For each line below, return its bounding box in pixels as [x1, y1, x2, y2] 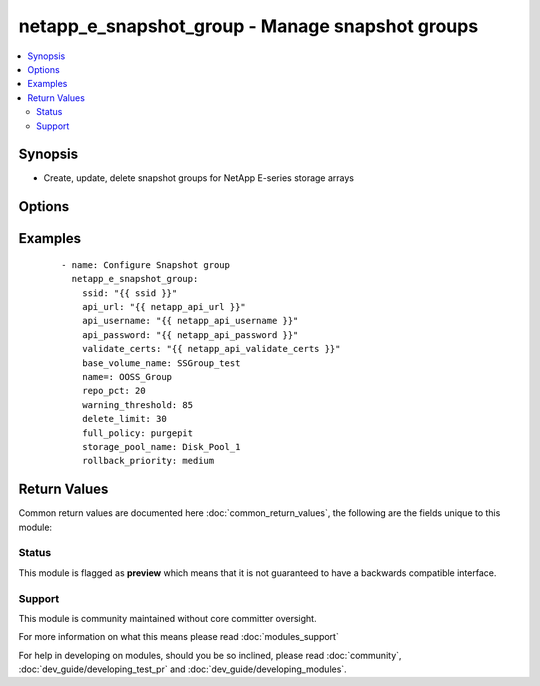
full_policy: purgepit [81, 427, 194, 439]
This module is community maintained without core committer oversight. [18, 612, 317, 624]
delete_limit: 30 [81, 413, 167, 425]
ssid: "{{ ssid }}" [81, 287, 178, 299]
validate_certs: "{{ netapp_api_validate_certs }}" [81, 343, 341, 355]
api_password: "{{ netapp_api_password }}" [81, 329, 299, 340]
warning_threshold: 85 [81, 399, 194, 410]
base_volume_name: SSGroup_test [81, 357, 241, 369]
